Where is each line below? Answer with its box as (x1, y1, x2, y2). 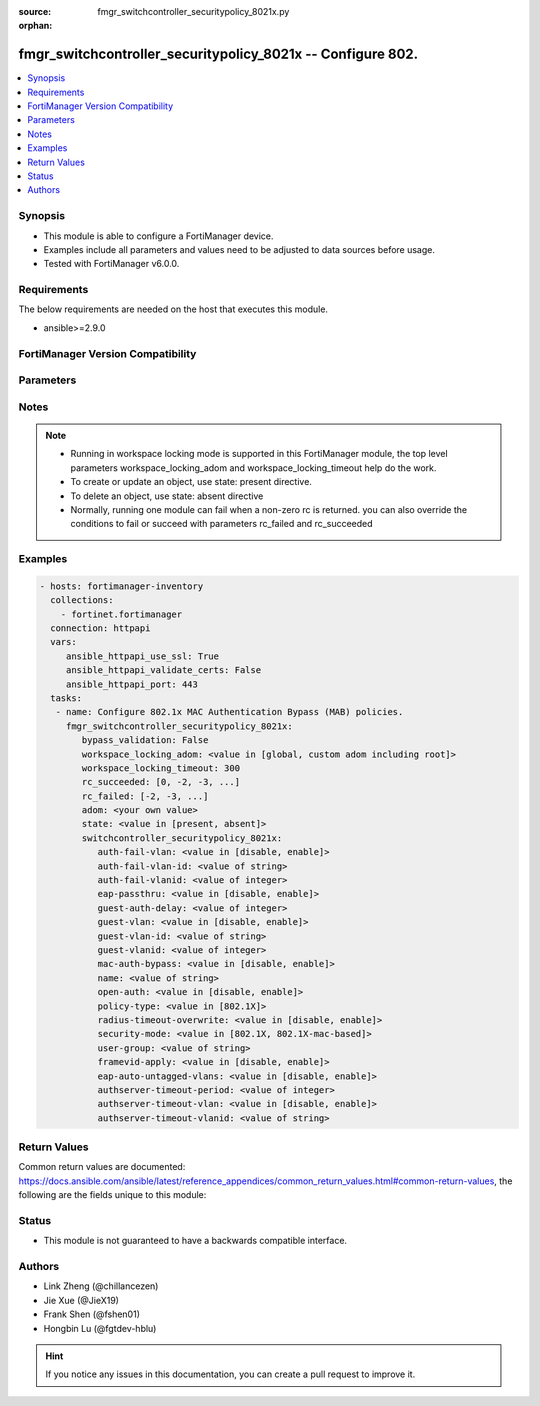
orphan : (18, 20, 53, 32)
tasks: (50, 692, 83, 704)
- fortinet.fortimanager (60, 608, 183, 620)
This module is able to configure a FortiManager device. (43, 230, 274, 242)
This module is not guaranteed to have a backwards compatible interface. (43, 1235, 348, 1247)
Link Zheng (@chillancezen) (43, 1280, 159, 1292)
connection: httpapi (50, 623, 151, 634)
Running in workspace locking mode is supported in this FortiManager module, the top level (70, 448, 449, 460)
